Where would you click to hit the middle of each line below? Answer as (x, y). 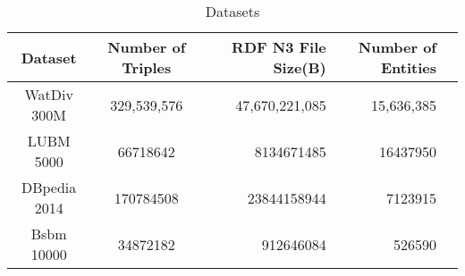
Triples (147, 67)
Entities (408, 67)
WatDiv (49, 94)
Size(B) (300, 67)
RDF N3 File (279, 47)
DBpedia (49, 187)
